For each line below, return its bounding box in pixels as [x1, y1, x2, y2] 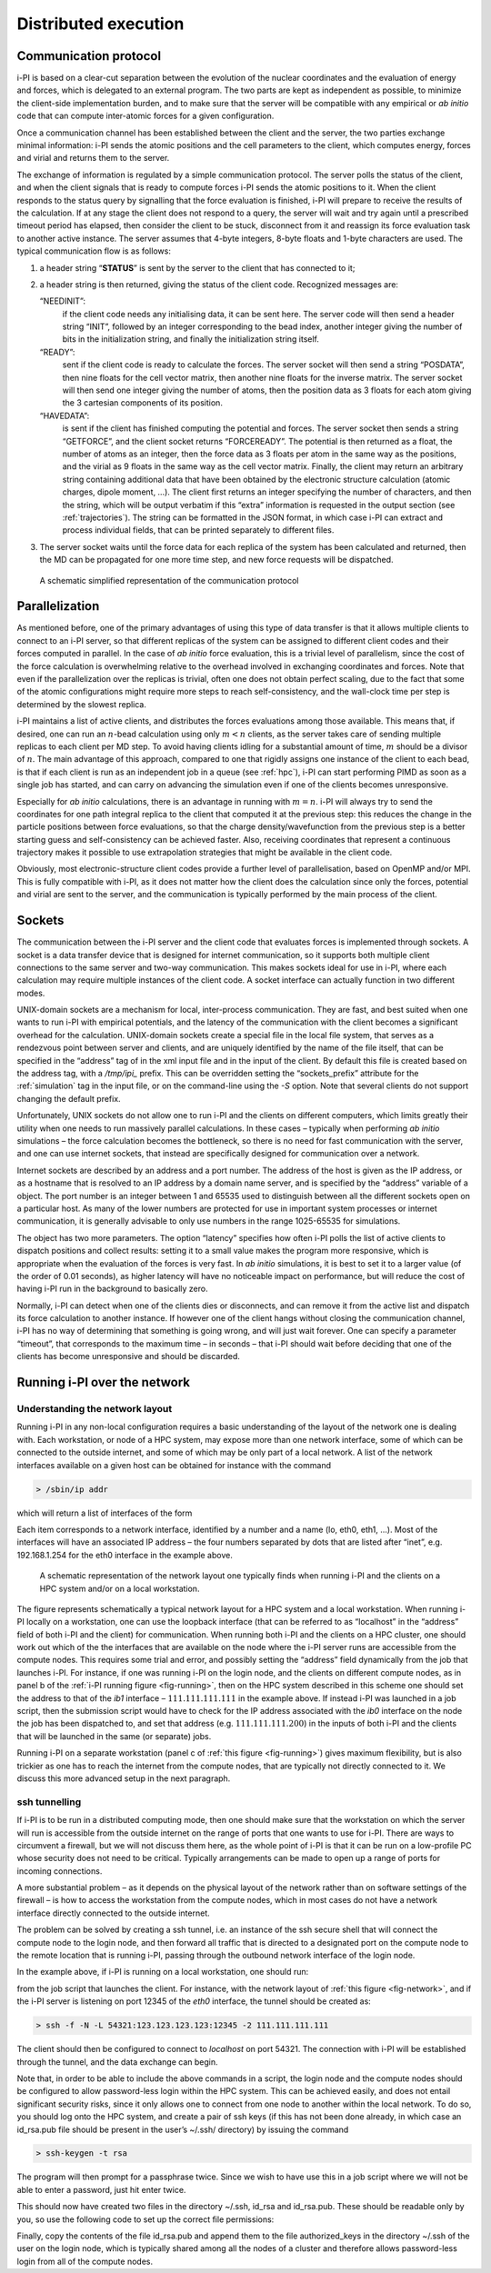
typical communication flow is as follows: [16, 245, 172, 256]
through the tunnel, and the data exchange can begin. [16, 2056, 218, 2068]
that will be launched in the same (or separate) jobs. [16, 1730, 212, 1741]
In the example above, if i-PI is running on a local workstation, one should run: [16, 1967, 309, 1978]
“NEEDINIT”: [39, 295, 86, 306]
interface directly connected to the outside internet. [16, 1908, 211, 1918]
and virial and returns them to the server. [16, 153, 170, 164]
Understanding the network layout [16, 1403, 173, 1416]
